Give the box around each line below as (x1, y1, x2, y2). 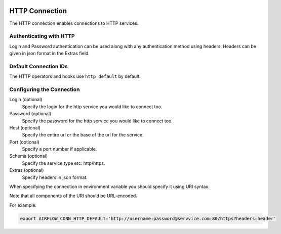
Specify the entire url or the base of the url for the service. (22, 132, 144, 138)
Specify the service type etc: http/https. (22, 160, 105, 166)
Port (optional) (9, 139, 40, 145)
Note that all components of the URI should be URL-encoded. (9, 193, 138, 199)
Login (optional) (9, 97, 43, 103)
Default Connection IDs (9, 63, 68, 70)
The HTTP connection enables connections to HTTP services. (9, 20, 139, 26)
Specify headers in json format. (22, 174, 88, 180)
